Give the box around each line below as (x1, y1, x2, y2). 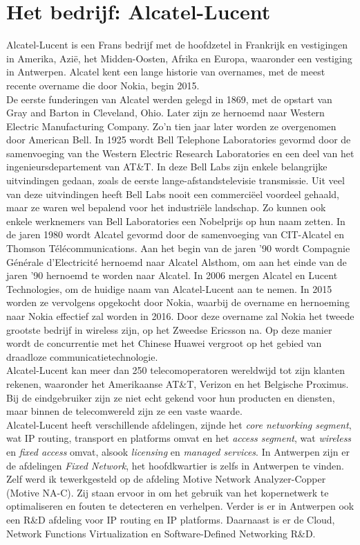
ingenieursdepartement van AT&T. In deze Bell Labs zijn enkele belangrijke (6, 159, 328, 174)
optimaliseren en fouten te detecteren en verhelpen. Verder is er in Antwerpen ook (6, 499, 354, 513)
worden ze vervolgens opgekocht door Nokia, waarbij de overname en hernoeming (6, 295, 350, 310)
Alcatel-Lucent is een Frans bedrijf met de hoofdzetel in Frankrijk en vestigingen (6, 37, 348, 52)
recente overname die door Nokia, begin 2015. (6, 78, 200, 92)
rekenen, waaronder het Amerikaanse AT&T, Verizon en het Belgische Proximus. (6, 376, 349, 391)
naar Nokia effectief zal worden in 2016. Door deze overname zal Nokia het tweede (6, 309, 354, 323)
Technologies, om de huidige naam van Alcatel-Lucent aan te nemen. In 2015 (6, 281, 332, 296)
